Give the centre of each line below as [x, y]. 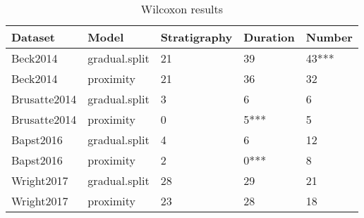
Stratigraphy [196, 37]
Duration [269, 37]
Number [329, 37]
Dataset [34, 37]
